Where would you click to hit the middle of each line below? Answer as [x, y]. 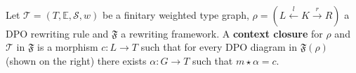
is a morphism [68, 47]
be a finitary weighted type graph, [176, 14]
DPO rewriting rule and [57, 33]
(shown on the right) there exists [76, 60]
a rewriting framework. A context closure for [222, 33]
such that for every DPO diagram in [219, 47]
